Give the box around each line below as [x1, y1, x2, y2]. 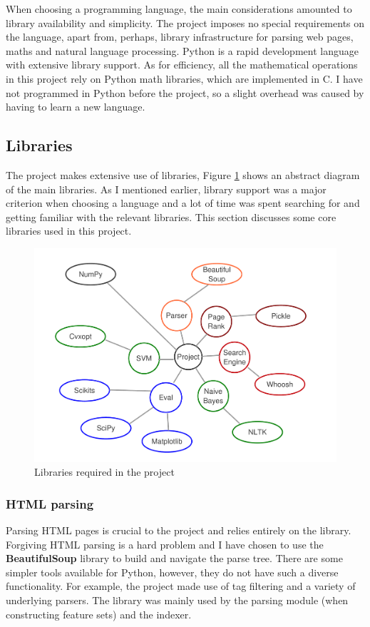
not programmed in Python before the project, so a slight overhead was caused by [6, 85, 364, 100]
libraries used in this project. [6, 223, 132, 238]
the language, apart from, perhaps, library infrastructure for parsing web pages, [6, 29, 354, 44]
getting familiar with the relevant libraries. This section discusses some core [6, 209, 336, 224]
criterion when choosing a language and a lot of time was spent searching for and [6, 195, 360, 210]
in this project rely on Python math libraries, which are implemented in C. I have [6, 71, 363, 86]
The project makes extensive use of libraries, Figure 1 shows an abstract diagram [6, 167, 360, 182]
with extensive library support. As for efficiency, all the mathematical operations [6, 57, 358, 72]
